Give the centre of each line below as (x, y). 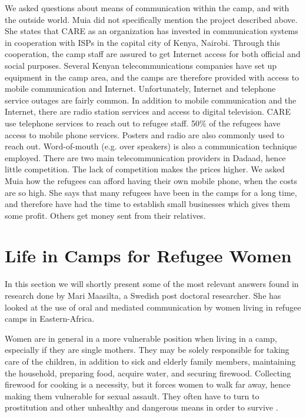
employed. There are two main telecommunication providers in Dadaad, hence (145, 157)
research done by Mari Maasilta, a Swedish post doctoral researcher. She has (143, 295)
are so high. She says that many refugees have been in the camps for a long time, (151, 192)
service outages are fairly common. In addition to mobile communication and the (151, 100)
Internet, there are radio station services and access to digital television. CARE (148, 111)
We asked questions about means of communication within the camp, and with (147, 8)
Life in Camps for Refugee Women (148, 256)
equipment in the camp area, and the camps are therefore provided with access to (152, 77)
